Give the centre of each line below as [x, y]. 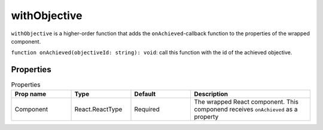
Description [211, 94]
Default [145, 94]
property [206, 116]
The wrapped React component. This [246, 101]
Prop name [31, 94]
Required [147, 109]
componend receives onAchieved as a [246, 109]
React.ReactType [98, 109]
